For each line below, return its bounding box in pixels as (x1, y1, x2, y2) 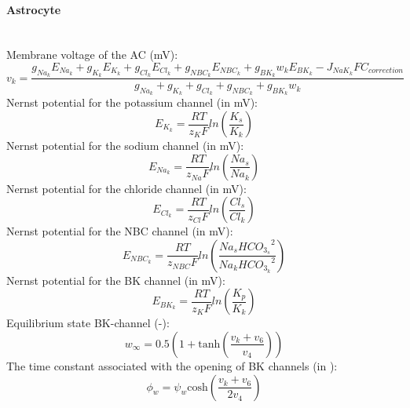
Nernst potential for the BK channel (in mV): (6, 271, 225, 288)
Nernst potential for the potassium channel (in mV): (6, 94, 258, 111)
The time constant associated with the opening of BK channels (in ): (6, 357, 338, 373)
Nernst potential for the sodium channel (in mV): (6, 137, 244, 154)
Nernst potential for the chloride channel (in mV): (6, 180, 247, 196)
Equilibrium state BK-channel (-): (6, 315, 170, 331)
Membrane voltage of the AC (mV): (6, 46, 178, 63)
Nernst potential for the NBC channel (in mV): (6, 223, 233, 239)
